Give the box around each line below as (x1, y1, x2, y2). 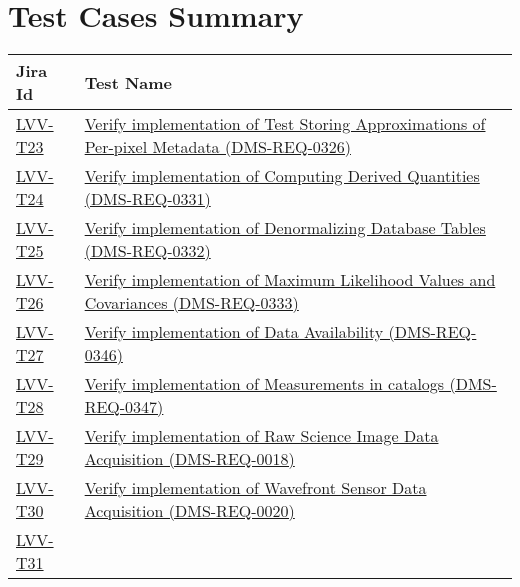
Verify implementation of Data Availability (84, 320, 384, 344)
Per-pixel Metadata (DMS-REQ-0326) (84, 135, 351, 159)
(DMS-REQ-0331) (84, 187, 211, 211)
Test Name (84, 70, 173, 94)
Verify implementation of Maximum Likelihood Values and (84, 268, 496, 292)
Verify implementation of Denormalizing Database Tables (84, 216, 486, 240)
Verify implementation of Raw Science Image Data (84, 424, 439, 448)
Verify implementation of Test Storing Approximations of (84, 112, 486, 136)
